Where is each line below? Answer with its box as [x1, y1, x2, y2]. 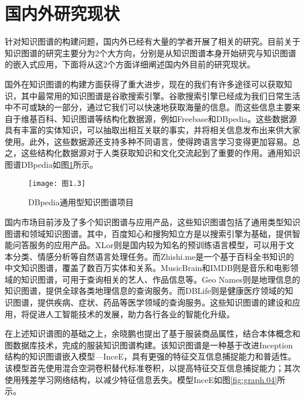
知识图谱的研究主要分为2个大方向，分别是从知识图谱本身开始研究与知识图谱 [5, 46, 296, 59]
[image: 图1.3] [28, 179, 86, 188]
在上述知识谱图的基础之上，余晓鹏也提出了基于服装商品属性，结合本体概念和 [5, 327, 300, 340]
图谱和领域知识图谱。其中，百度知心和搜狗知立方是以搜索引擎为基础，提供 [5, 227, 292, 239]
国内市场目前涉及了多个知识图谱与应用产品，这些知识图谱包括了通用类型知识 [5, 215, 300, 228]
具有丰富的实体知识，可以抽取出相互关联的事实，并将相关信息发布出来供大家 [5, 124, 300, 136]
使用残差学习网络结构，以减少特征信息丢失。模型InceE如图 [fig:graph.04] [5, 373, 277, 385]
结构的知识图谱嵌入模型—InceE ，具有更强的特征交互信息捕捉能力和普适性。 [5, 350, 296, 362]
